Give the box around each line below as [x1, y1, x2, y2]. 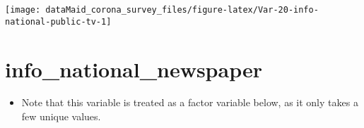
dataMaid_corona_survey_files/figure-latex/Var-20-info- [45, 5, 319, 15]
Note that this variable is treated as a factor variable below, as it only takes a [21, 95, 358, 110]
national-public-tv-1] [5, 16, 112, 27]
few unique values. [21, 109, 101, 124]
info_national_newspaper [5, 54, 262, 83]
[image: [5, 5, 41, 15]
